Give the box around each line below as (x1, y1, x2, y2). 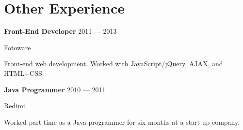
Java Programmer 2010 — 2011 (4, 84, 106, 94)
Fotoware (4, 42, 31, 52)
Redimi (4, 101, 25, 111)
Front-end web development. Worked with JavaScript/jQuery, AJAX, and (4, 58, 223, 69)
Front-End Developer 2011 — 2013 (4, 26, 117, 36)
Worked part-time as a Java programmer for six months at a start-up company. (4, 116, 240, 127)
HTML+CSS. (4, 68, 44, 78)
